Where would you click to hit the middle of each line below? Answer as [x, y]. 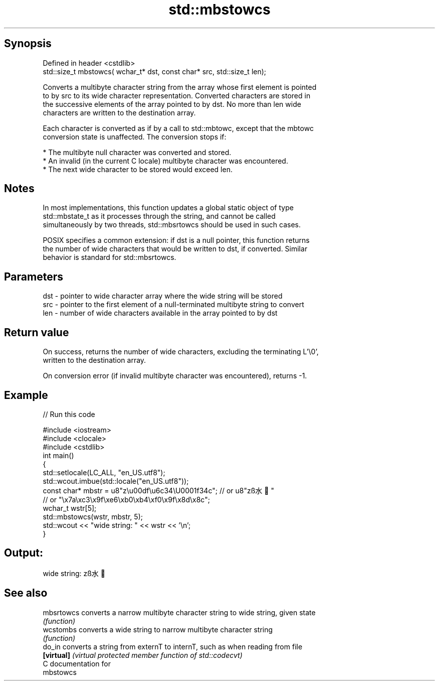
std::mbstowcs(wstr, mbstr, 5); [93, 516]
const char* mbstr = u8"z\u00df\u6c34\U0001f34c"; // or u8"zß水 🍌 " [158, 490]
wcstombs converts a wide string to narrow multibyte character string [158, 629]
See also [26, 593]
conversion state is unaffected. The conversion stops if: [135, 136]
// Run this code [69, 414]
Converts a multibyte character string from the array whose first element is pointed [180, 87]
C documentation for [77, 663]
